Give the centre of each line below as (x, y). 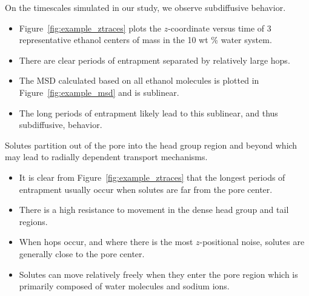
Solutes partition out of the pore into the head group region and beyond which (151, 145)
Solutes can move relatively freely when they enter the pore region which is (158, 274)
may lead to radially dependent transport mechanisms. (106, 157)
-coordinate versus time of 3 (220, 28)
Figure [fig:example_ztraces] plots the (90, 28)
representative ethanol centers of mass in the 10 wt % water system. (145, 40)
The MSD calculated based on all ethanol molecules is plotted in (139, 80)
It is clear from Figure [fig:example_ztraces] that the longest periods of (152, 177)
